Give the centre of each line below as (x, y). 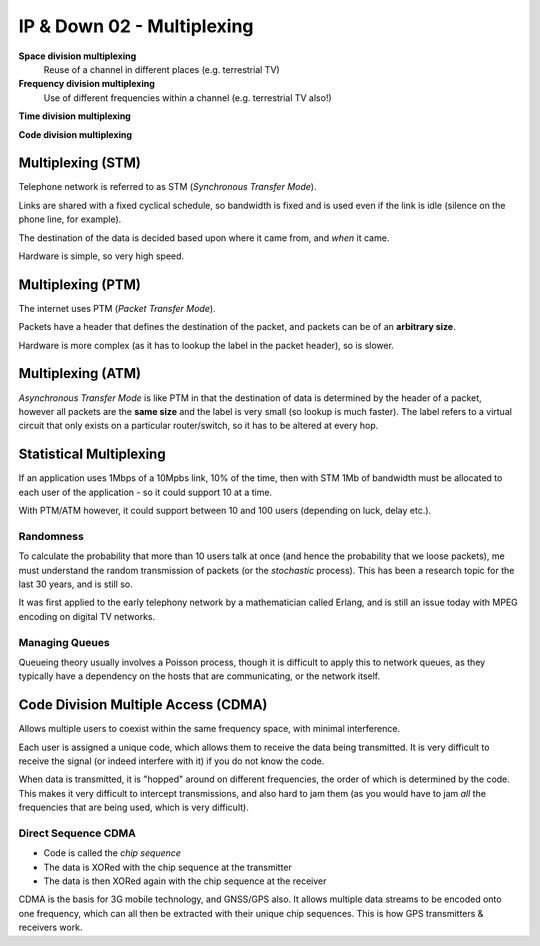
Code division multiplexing (75, 134)
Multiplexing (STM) (80, 163)
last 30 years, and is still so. (76, 584)
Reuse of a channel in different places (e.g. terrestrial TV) (161, 69)
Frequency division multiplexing (86, 84)
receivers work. (50, 927)
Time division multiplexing (75, 116)
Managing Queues (64, 642)
